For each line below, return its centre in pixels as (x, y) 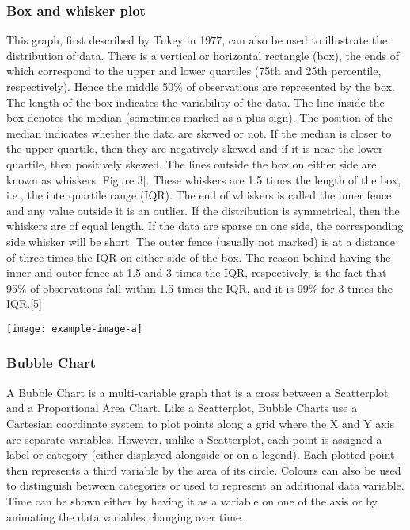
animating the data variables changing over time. (125, 516)
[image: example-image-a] (74, 329)
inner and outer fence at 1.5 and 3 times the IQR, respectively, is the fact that (197, 273)
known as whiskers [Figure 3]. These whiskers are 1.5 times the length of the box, (204, 179)
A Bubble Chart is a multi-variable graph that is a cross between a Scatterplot (197, 392)
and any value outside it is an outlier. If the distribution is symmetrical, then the (203, 210)
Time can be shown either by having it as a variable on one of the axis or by (192, 500)
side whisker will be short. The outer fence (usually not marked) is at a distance (201, 241)
